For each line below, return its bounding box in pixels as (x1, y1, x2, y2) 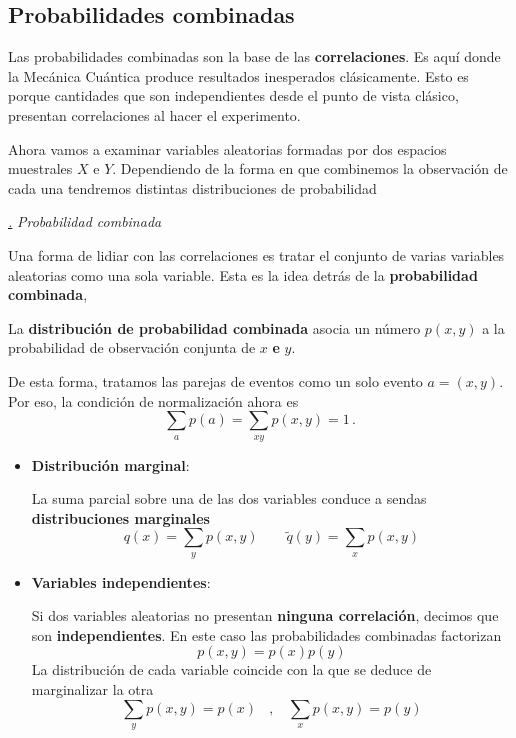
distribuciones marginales (31, 507, 210, 528)
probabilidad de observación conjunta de (8, 337, 256, 358)
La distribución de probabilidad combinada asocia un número (8, 317, 421, 338)
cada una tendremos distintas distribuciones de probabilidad (8, 177, 377, 198)
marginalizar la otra (31, 679, 154, 700)
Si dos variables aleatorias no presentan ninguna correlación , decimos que (31, 605, 499, 626)
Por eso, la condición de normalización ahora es (8, 390, 299, 411)
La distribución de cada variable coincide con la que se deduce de (31, 659, 432, 680)
